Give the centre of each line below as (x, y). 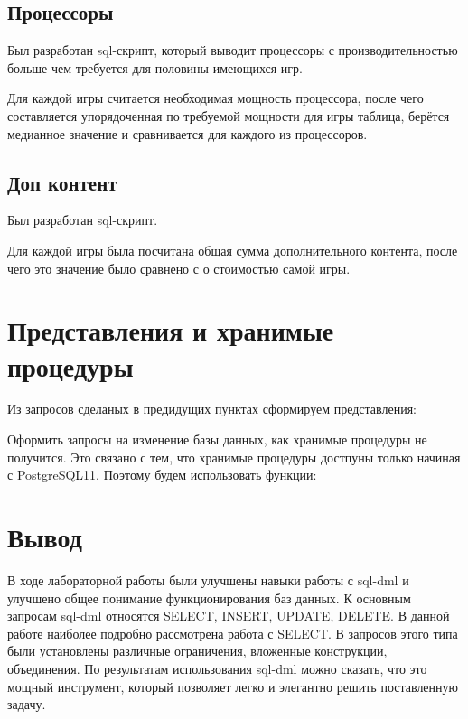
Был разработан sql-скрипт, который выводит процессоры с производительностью (233, 50)
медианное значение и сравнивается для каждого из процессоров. (187, 133)
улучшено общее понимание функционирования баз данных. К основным (209, 598)
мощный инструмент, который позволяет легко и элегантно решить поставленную (233, 686)
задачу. (27, 704)
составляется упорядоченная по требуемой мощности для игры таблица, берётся (229, 115)
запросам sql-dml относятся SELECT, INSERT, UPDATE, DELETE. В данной (229, 616)
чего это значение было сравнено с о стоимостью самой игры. (179, 268)
